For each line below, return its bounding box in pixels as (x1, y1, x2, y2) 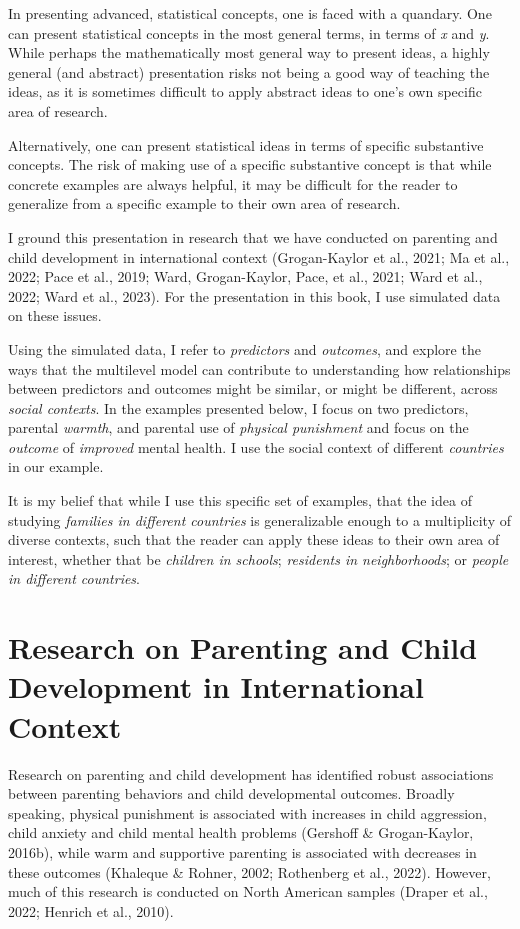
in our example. (8, 456, 104, 477)
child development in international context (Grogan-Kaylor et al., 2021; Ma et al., (8, 246, 510, 267)
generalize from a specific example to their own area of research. (8, 193, 401, 214)
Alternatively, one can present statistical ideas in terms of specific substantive (8, 134, 484, 155)
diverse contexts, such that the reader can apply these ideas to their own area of (8, 529, 500, 550)
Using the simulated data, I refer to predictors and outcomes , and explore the (8, 338, 481, 359)
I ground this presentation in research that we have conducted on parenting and (8, 226, 498, 247)
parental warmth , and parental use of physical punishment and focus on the (8, 417, 469, 438)
